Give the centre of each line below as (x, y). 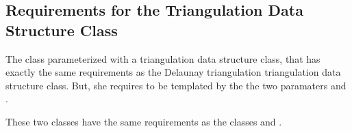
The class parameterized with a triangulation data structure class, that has (163, 58)
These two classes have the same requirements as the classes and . (144, 121)
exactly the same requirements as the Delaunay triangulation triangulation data (173, 72)
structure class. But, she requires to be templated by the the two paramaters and (176, 85)
